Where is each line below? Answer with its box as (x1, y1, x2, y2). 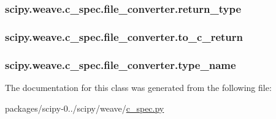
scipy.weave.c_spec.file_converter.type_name (5, 57, 236, 72)
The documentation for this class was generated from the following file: (5, 81, 272, 93)
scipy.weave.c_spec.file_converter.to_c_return (5, 29, 243, 44)
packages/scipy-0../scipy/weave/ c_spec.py (5, 101, 164, 114)
